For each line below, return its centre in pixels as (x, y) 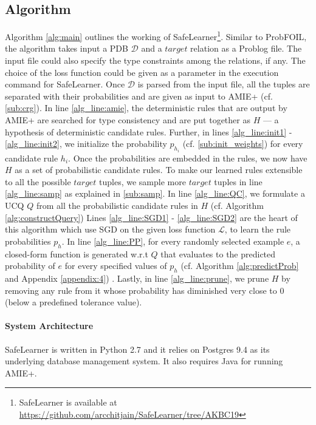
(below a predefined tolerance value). (74, 302)
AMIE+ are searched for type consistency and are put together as (128, 120)
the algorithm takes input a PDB (67, 48)
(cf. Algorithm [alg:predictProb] (240, 266)
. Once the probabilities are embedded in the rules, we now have (188, 158)
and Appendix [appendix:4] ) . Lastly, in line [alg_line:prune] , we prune (137, 278)
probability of (30, 266)
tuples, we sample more (143, 181)
